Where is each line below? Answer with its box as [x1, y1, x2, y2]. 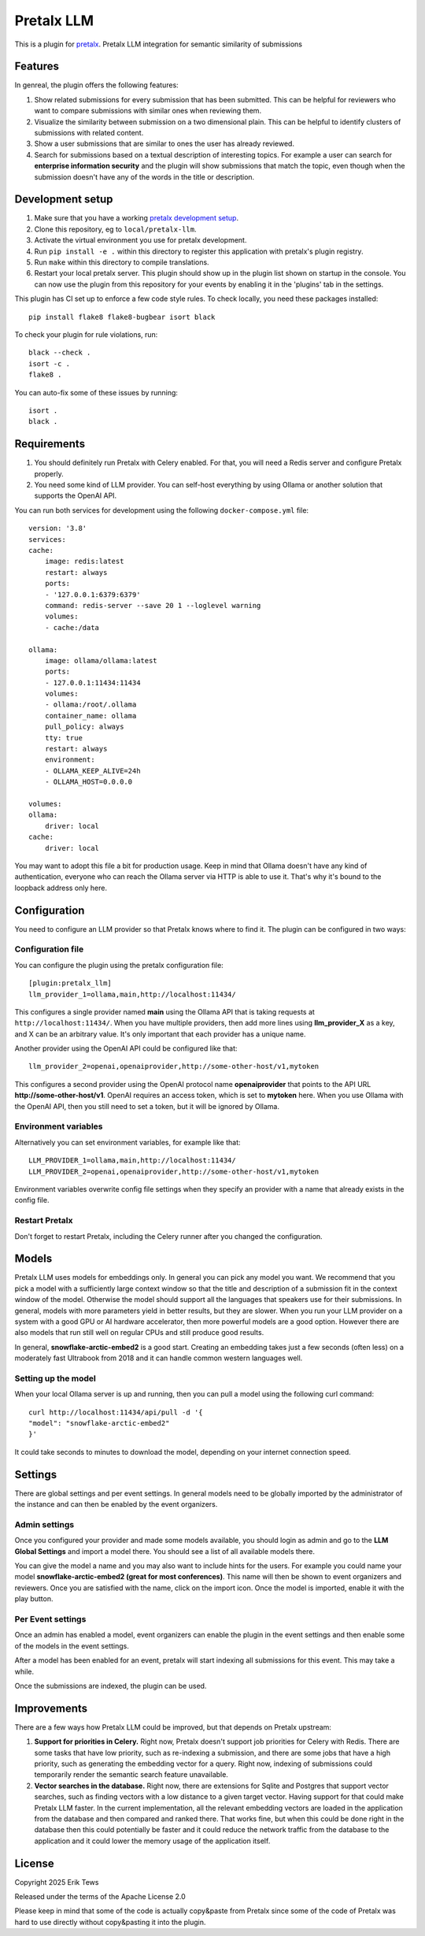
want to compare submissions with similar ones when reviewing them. [34, 106, 262, 116]
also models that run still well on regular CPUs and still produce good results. [14, 1328, 264, 1337]
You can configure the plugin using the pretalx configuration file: [14, 960, 224, 970]
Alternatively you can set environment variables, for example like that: [14, 1137, 241, 1147]
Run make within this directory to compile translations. [34, 258, 209, 267]
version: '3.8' [28, 524, 87, 533]
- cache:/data [44, 623, 100, 632]
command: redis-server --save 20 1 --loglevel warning [44, 601, 261, 610]
